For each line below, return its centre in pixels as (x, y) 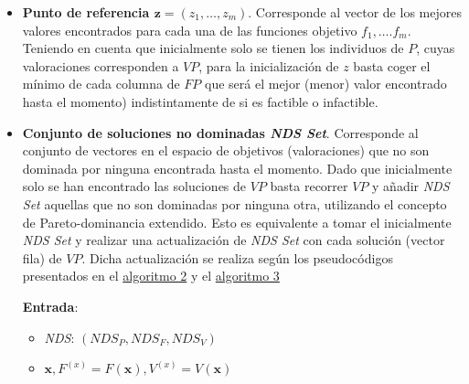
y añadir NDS (411, 186)
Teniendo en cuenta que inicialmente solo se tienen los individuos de (213, 48)
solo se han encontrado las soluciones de (134, 186)
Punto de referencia (86, 12)
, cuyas (436, 48)
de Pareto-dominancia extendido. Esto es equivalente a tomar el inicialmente (237, 222)
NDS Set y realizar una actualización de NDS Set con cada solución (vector (234, 240)
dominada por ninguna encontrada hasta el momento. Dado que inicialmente (237, 168)
